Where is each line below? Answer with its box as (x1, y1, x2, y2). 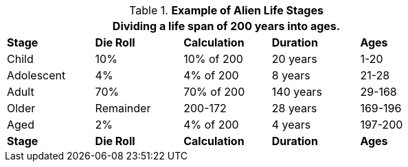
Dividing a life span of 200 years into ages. (112, 19, 341, 33)
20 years (271, 52, 317, 66)
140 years (271, 85, 322, 99)
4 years (271, 118, 311, 131)
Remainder (95, 101, 151, 115)
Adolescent (7, 68, 66, 82)
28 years (271, 101, 317, 115)
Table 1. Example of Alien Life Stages (129, 3, 324, 17)
